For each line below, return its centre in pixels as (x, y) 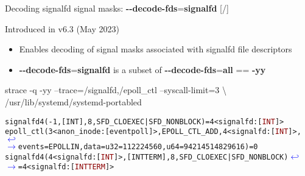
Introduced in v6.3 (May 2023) (62, 28)
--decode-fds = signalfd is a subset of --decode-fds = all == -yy (142, 69)
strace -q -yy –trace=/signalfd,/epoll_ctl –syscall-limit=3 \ (116, 90)
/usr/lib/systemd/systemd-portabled (73, 101)
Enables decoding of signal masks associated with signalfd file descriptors (156, 49)
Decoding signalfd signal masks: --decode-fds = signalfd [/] (117, 8)
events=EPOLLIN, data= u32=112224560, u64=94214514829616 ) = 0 (138, 146)
